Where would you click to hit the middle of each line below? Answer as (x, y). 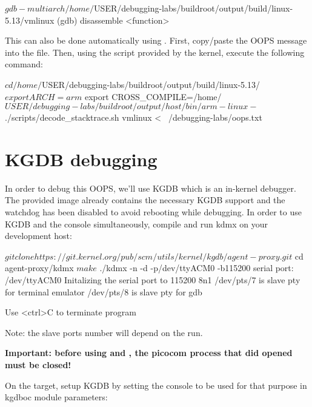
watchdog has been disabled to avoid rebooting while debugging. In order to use (153, 212)
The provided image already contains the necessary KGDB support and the (145, 200)
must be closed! (38, 365)
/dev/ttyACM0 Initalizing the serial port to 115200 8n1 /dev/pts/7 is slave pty (153, 280)
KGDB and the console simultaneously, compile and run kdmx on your (137, 224)
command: (24, 64)
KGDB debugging (81, 159)
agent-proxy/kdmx (39, 268)
